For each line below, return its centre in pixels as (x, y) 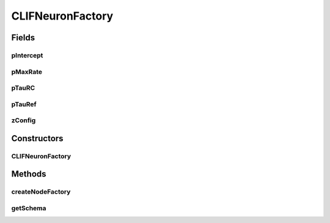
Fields (23, 38)
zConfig (24, 120)
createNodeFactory (41, 192)
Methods (29, 174)
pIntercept (27, 55)
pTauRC (23, 88)
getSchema (29, 208)
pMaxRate (27, 71)
